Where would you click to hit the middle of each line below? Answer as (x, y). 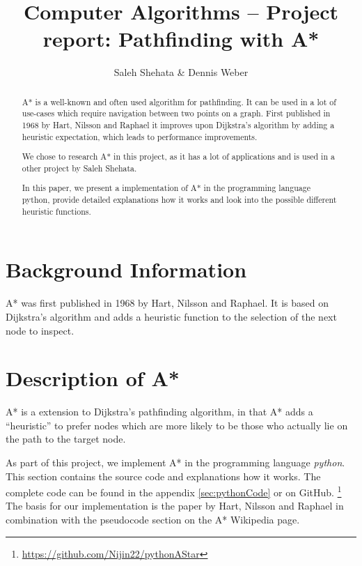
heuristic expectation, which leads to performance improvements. (140, 136)
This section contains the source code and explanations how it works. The (163, 476)
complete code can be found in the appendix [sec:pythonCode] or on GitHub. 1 (174, 491)
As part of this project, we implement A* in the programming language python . (175, 462)
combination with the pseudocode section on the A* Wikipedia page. (153, 520)
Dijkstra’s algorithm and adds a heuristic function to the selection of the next (171, 316)
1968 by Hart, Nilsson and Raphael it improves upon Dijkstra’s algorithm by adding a (178, 125)
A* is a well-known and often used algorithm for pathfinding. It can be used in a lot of (179, 101)
